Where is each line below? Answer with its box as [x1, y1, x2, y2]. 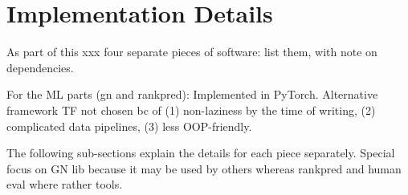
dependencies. [6, 59, 74, 75]
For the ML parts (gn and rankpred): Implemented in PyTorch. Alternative [6, 86, 378, 103]
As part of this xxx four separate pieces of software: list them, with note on [6, 43, 377, 60]
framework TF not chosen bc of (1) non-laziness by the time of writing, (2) [6, 101, 376, 118]
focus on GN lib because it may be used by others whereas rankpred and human [6, 160, 402, 177]
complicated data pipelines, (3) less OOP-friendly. [6, 117, 252, 134]
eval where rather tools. [6, 176, 123, 193]
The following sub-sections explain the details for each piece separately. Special [6, 144, 395, 161]
